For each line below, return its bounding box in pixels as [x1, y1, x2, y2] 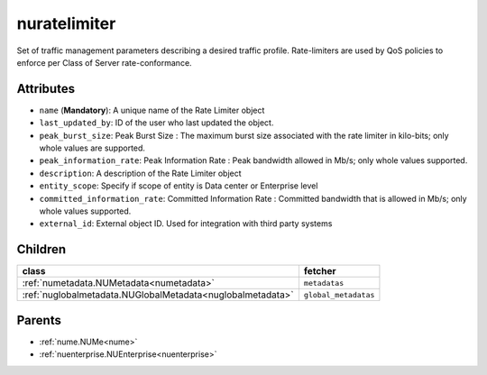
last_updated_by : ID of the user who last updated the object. [39, 117, 274, 128]
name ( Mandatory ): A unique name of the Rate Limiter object [39, 105, 265, 115]
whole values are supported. [39, 142, 146, 153]
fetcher [303, 265, 337, 278]
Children [16, 242, 67, 257]
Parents [16, 312, 62, 328]
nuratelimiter [16, 14, 116, 33]
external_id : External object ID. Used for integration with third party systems [39, 218, 333, 229]
